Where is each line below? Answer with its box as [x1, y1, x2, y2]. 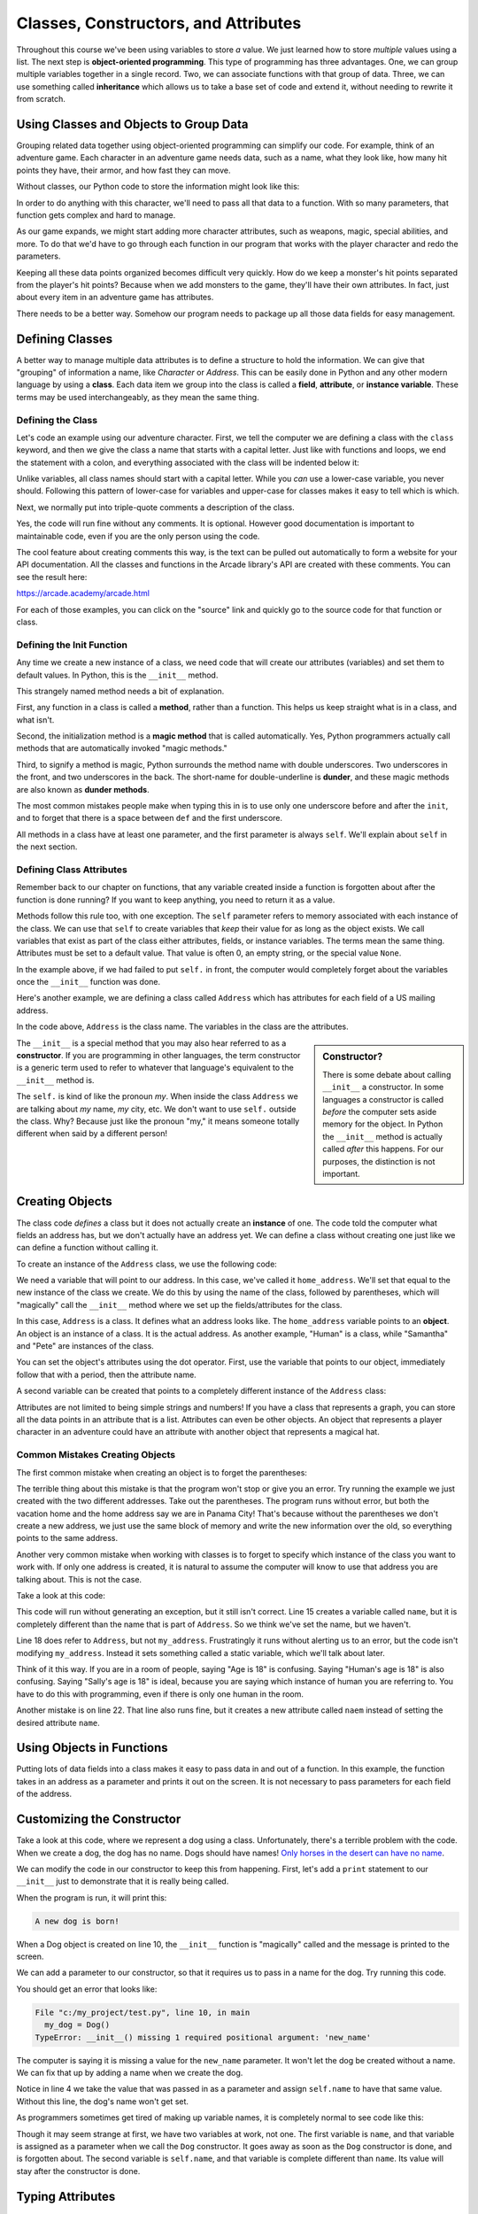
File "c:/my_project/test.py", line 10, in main [35, 2007, 251, 2017]
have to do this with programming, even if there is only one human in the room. [16, 1688, 305, 1699]
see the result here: [16, 571, 88, 582]
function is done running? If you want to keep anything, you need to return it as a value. [16, 894, 335, 905]
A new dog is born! [35, 1916, 119, 1926]
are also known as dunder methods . [16, 784, 150, 794]
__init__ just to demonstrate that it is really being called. [16, 1876, 229, 1886]
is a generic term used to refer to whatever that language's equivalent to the [16, 1063, 294, 1073]
